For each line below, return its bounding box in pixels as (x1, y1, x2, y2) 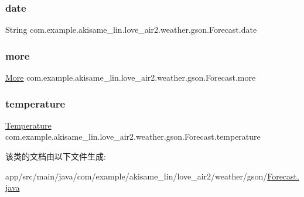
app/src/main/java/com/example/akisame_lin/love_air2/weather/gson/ (5, 170, 268, 182)
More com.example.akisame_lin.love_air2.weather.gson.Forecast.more (5, 71, 256, 84)
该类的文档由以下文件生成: (5, 150, 106, 163)
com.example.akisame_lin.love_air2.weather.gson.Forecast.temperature (5, 130, 261, 143)
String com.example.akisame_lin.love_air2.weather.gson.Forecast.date (5, 23, 257, 36)
